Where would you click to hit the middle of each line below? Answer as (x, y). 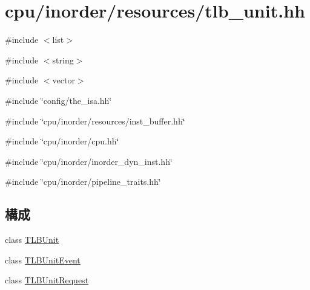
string (63, 60)
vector (64, 80)
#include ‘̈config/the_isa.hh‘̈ (58, 100)
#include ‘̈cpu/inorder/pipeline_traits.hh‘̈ (83, 182)
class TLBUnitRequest (47, 280)
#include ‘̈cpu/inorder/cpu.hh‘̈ (62, 141)
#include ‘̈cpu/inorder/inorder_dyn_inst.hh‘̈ (89, 161)
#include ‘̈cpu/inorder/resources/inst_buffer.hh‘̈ (95, 121)
